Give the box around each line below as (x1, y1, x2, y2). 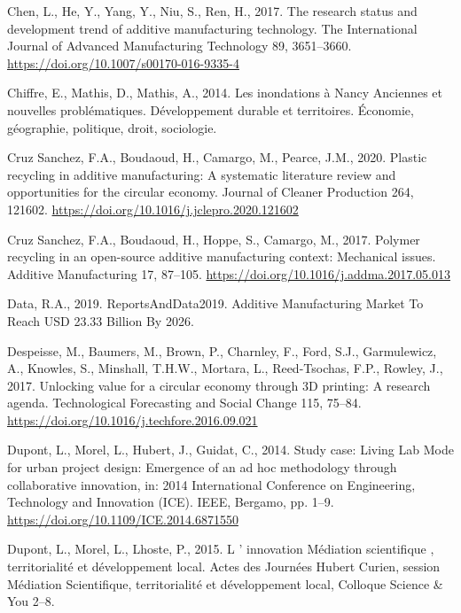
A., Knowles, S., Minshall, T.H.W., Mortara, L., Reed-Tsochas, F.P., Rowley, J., (7, 359, 443, 377)
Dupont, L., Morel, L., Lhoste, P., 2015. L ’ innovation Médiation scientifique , (7, 539, 434, 558)
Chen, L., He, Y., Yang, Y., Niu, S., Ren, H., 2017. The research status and (7, 2, 418, 19)
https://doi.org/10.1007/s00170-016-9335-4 (7, 53, 239, 72)
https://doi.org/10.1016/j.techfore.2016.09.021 (7, 410, 258, 429)
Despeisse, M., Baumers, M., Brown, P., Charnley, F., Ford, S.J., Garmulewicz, (7, 341, 437, 360)
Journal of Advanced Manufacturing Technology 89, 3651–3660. (7, 36, 352, 55)
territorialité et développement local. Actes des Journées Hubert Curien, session (7, 557, 441, 576)
